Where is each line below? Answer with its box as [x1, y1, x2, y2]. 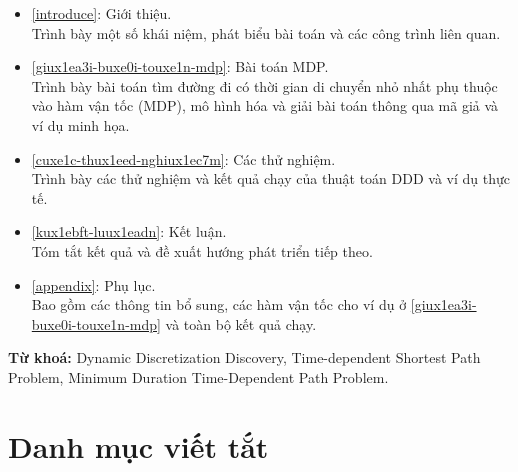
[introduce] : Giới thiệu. [31, 3, 172, 23]
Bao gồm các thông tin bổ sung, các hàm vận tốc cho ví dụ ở [31, 294, 407, 315]
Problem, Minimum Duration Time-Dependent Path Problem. [8, 366, 389, 387]
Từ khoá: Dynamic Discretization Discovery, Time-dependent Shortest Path [8, 347, 481, 368]
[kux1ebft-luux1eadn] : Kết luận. [31, 221, 227, 242]
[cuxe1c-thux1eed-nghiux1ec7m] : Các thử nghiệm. [31, 148, 336, 169]
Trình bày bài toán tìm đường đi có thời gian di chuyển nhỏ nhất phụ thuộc [31, 75, 498, 96]
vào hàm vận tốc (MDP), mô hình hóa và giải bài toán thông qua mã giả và [31, 95, 499, 116]
